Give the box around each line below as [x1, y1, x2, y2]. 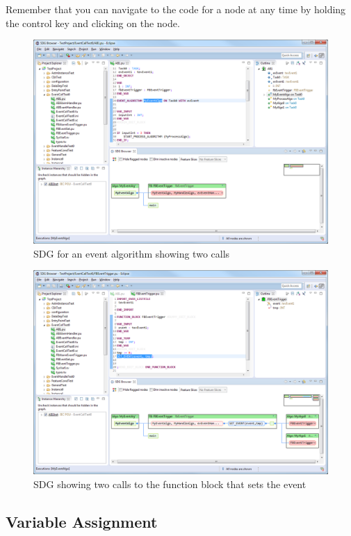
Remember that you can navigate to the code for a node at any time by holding [6, 2, 346, 16]
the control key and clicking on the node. [6, 15, 180, 30]
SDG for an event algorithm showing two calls [33, 246, 230, 260]
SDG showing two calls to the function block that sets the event [33, 476, 307, 491]
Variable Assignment [6, 510, 158, 532]
